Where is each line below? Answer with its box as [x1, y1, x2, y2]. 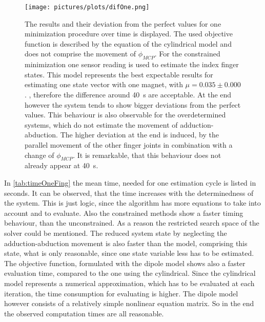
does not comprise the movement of [25, 48, 136, 59]
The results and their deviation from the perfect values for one [25, 18, 221, 29]
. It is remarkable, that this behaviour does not [73, 149, 221, 160]
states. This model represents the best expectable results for [25, 69, 213, 79]
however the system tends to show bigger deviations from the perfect [25, 99, 241, 110]
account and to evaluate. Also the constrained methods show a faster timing [4, 207, 243, 218]
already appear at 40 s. [25, 160, 98, 171]
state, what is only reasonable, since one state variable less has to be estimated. [4, 248, 254, 258]
